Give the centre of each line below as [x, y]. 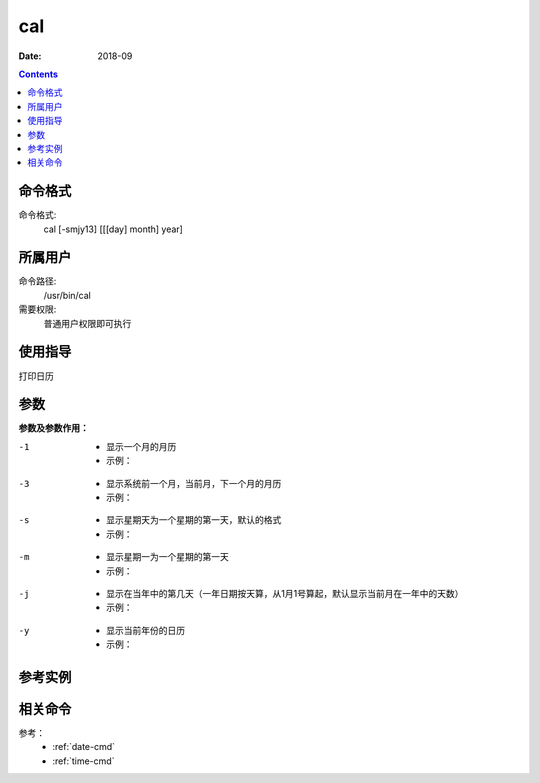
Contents [38, 74]
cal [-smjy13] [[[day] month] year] [113, 229]
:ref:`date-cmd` [83, 747]
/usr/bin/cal [67, 295]
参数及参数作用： [53, 428]
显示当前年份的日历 [145, 630]
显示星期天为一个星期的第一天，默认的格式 [194, 520]
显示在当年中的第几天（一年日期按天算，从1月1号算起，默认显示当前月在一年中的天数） [285, 593]
